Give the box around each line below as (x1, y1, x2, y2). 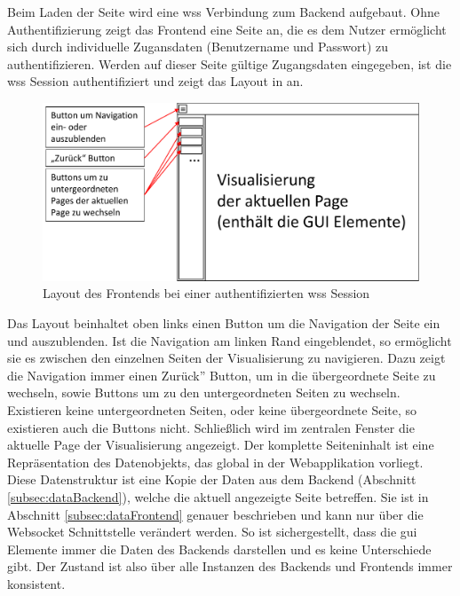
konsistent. (7, 574, 66, 592)
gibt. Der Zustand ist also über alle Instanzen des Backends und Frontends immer (7, 557, 453, 576)
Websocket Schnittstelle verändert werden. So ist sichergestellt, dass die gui (7, 522, 417, 541)
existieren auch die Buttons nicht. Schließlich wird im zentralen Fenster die (7, 418, 415, 436)
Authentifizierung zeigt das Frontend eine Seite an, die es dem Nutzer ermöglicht (7, 20, 447, 38)
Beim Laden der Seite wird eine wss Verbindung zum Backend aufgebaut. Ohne (7, 3, 440, 20)
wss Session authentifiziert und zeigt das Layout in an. (7, 72, 304, 90)
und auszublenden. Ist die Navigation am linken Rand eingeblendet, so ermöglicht (7, 331, 452, 349)
